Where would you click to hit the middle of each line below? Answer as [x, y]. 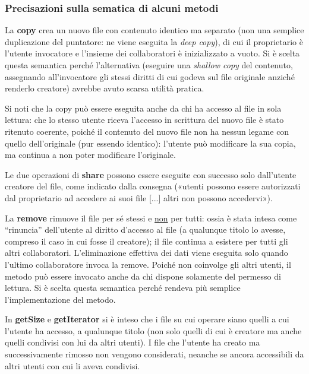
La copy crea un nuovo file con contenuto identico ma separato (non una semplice [154, 30]
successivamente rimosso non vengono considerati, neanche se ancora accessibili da [154, 354]
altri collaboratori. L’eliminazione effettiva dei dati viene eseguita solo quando [146, 253]
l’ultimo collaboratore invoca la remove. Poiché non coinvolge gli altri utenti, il [148, 264]
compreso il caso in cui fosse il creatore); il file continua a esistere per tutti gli [146, 241]
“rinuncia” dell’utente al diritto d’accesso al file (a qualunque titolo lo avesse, [145, 229]
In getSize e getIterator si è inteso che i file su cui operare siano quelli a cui [147, 319]
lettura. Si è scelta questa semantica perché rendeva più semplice [123, 288]
